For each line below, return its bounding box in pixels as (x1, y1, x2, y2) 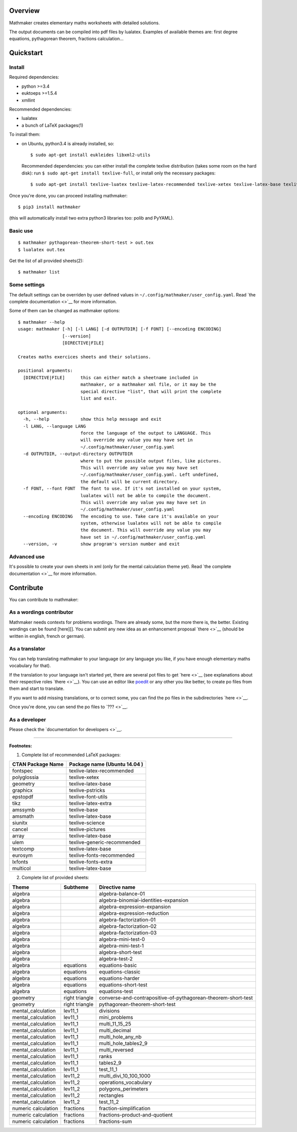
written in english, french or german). (9, 633, 85, 639)
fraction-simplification (99, 1105, 150, 1112)
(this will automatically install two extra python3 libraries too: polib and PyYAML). (9, 215, 174, 221)
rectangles (99, 1092, 124, 1099)
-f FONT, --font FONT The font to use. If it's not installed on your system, (23, 486, 222, 492)
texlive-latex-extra (69, 800, 112, 807)
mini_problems (99, 1014, 133, 1020)
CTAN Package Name (12, 761, 64, 768)
